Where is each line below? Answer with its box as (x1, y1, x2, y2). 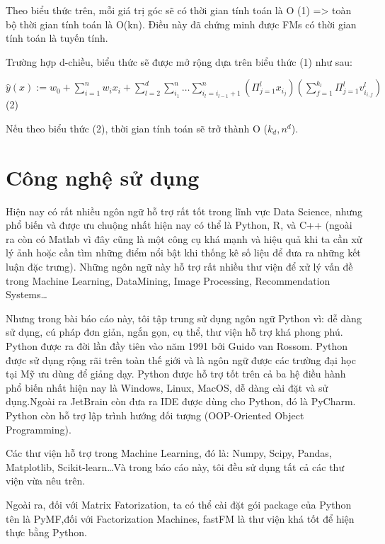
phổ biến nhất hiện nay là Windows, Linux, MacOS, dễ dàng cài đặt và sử (6, 380, 328, 395)
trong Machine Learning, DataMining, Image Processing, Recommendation (6, 273, 331, 288)
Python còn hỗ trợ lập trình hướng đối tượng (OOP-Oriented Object (6, 408, 304, 422)
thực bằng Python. (6, 525, 87, 540)
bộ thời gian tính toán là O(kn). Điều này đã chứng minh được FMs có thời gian (6, 16, 357, 31)
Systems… (6, 287, 47, 302)
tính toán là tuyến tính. (6, 30, 108, 45)
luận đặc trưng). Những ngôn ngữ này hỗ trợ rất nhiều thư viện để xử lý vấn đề (6, 259, 353, 274)
